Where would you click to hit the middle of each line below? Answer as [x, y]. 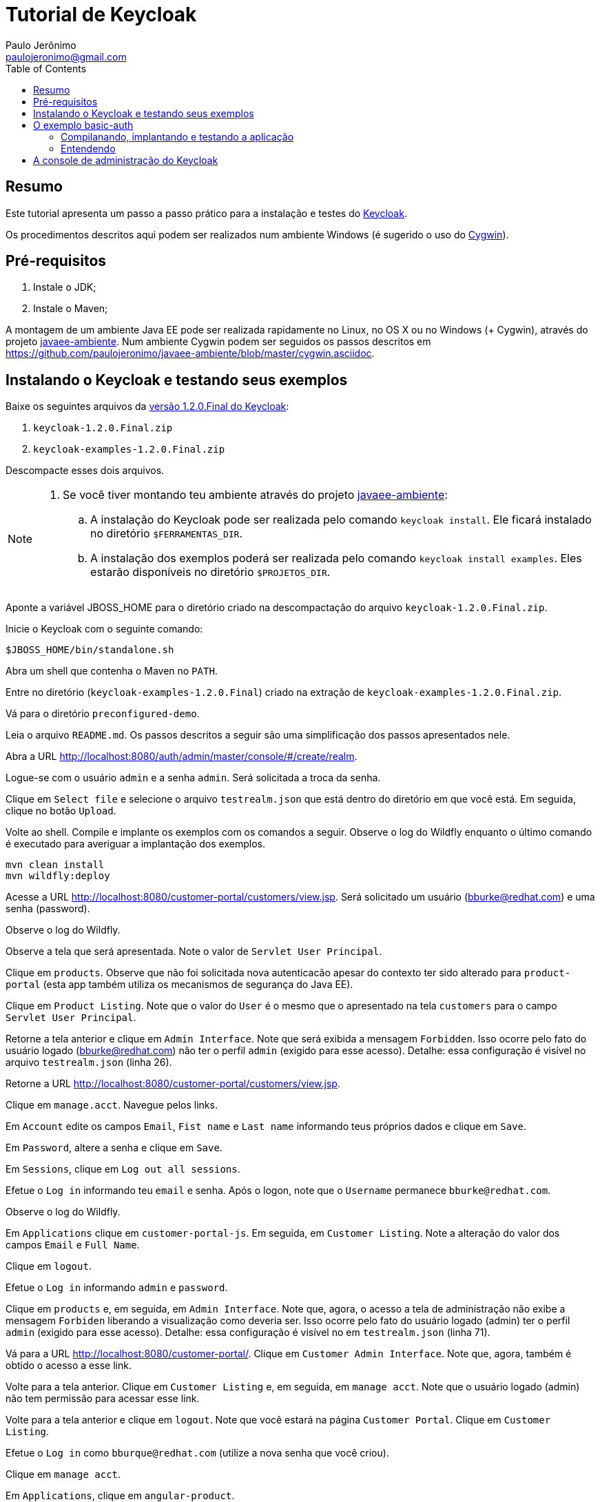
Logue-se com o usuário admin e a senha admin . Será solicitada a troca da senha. [193, 778]
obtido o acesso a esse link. [69, 1366]
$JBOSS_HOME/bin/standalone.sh [90, 650]
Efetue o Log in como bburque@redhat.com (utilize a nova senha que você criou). [197, 1453]
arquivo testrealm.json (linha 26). [89, 1062]
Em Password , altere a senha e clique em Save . [114, 1148]
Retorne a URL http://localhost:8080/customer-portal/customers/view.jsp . [173, 1084]
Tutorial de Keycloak [101, 14]
